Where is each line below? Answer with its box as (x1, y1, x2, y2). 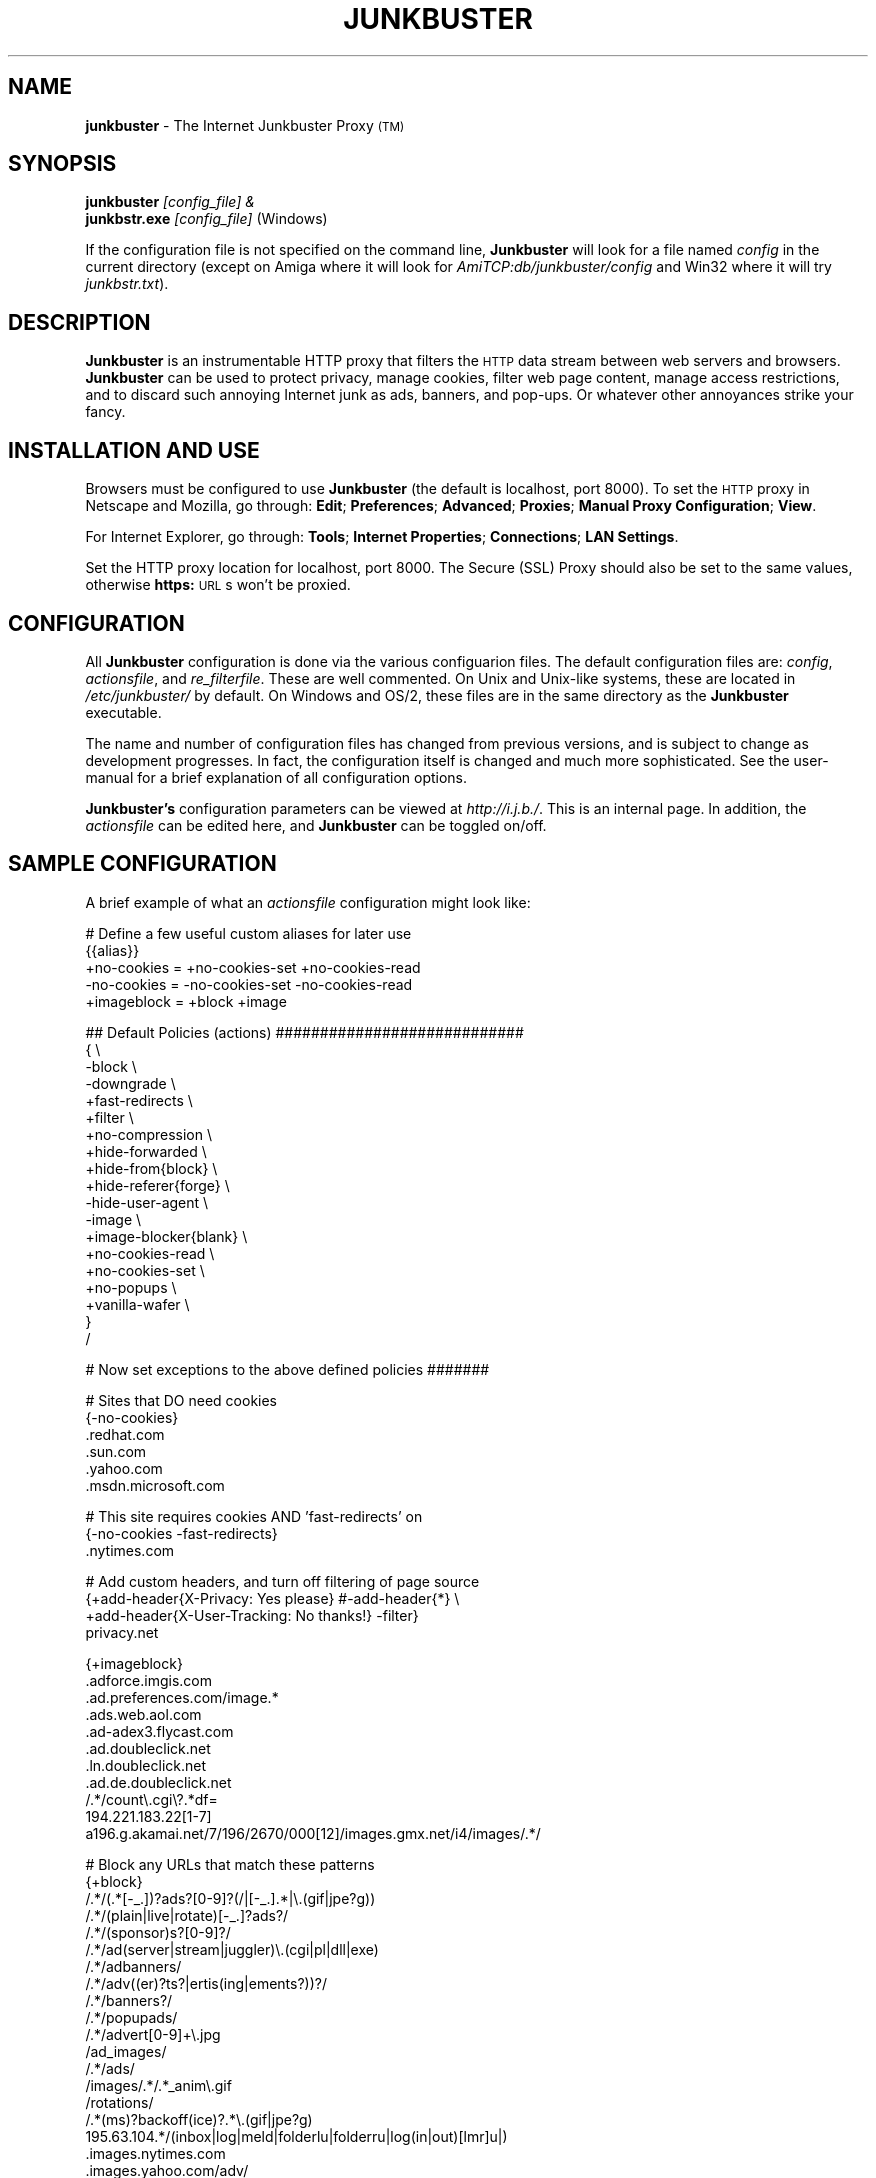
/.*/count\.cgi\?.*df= (85, 1790, 218, 1808)
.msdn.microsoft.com (85, 1476, 225, 1494)
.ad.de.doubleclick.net (85, 1773, 232, 1791)
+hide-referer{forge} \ (85, 1176, 230, 1194)
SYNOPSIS (8, 151, 117, 177)
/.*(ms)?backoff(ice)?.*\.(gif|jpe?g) (85, 2110, 313, 2128)
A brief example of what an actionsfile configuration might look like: (85, 893, 531, 911)
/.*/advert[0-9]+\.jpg (85, 2025, 221, 2043)
